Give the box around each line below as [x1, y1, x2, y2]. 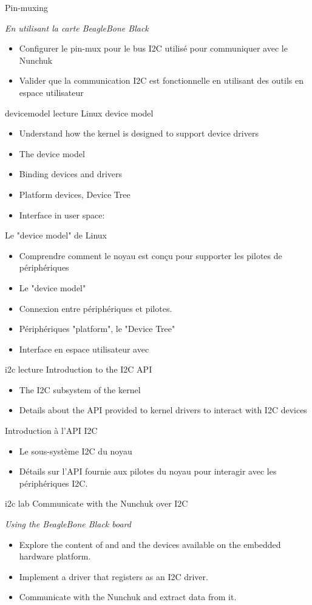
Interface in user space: [19, 208, 105, 221]
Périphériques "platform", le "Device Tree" [19, 322, 175, 335]
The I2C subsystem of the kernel [19, 383, 141, 396]
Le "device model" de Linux [5, 229, 107, 242]
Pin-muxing [5, 1, 48, 13]
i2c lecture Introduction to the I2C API [5, 363, 152, 376]
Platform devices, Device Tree [19, 188, 131, 200]
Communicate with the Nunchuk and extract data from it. [19, 590, 237, 603]
